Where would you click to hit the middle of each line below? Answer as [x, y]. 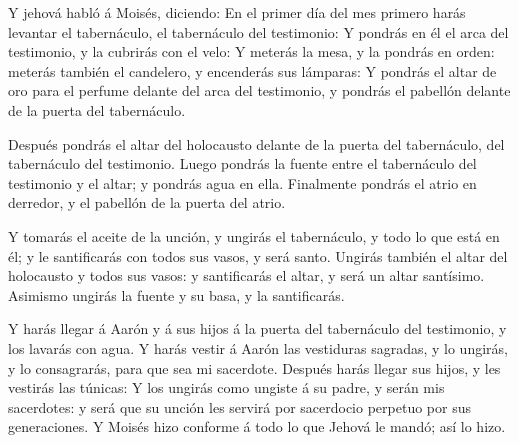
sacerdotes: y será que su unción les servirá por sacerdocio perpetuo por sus [239, 406]
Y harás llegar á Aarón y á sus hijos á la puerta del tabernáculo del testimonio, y [257, 328]
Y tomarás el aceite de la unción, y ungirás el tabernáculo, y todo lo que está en [254, 235]
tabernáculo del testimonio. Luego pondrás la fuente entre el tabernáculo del [242, 163]
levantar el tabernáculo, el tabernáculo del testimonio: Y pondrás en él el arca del [258, 31]
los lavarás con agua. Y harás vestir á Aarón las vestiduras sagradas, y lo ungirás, [258, 347]
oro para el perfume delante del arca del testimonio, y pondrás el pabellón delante [259, 90]
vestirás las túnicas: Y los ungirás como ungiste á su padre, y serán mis [226, 387]
